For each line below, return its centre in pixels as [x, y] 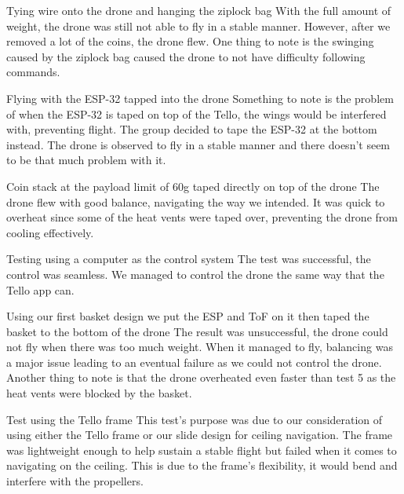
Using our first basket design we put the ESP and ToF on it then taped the [188, 316]
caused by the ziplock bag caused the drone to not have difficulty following [186, 56]
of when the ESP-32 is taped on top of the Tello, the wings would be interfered [197, 113]
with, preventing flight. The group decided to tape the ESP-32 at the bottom [192, 129]
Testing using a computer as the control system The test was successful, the [189, 259]
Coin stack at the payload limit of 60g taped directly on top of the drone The [193, 186]
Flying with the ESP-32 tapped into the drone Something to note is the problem [200, 98]
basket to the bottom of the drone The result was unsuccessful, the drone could [197, 331]
